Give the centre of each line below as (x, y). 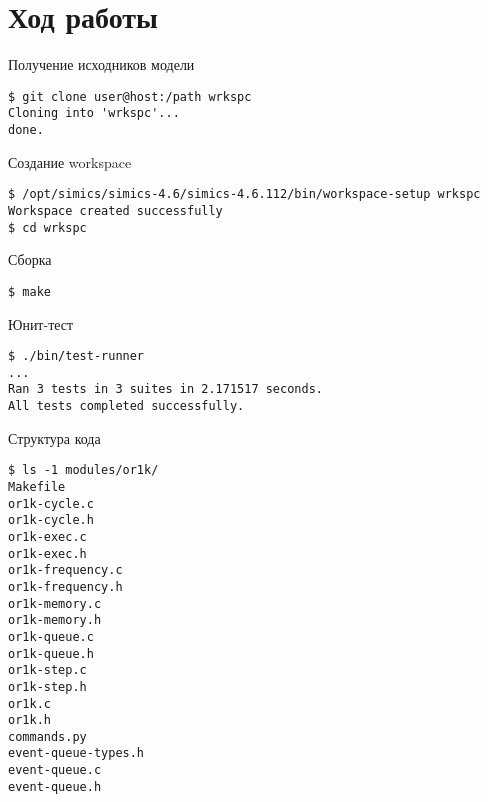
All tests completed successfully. (126, 406)
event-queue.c (55, 770)
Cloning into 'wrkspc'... (94, 113)
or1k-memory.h (55, 620)
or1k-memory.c (55, 603)
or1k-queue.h (51, 653)
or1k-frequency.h (65, 586)
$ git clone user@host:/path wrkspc (130, 96)
